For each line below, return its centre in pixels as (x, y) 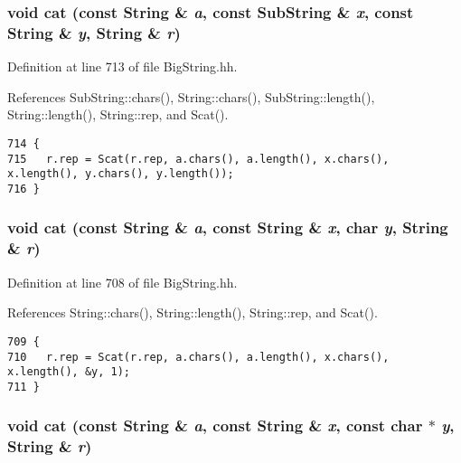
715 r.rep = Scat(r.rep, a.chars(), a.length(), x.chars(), (198, 159)
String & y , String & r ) (94, 32)
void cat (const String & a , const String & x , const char (215, 425)
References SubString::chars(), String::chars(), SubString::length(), (191, 96)
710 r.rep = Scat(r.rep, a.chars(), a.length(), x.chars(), (198, 357)
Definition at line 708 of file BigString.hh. (122, 282)
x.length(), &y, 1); (69, 372)
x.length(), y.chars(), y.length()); (121, 174)
